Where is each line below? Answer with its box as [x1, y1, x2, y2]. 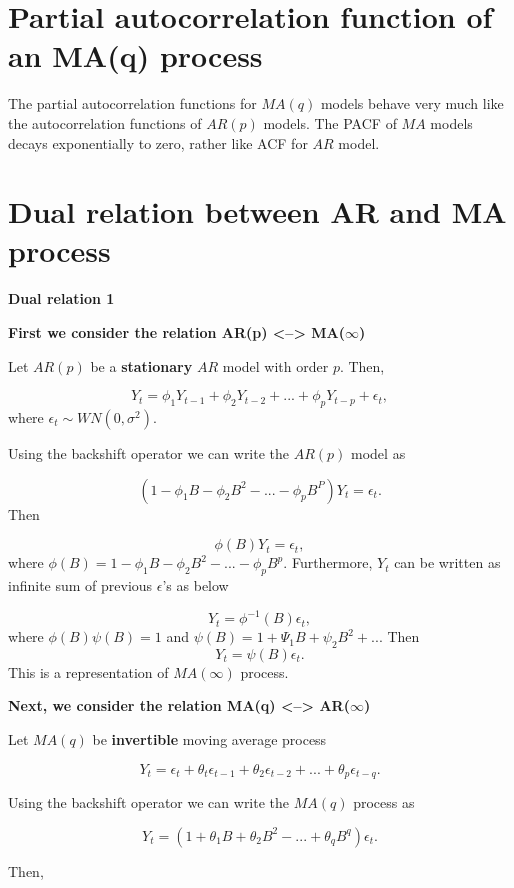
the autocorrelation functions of [8, 112, 202, 133]
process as [353, 792, 415, 813]
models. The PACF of [263, 112, 397, 133]
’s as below [162, 574, 229, 595]
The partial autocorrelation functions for [8, 93, 257, 114]
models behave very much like [320, 93, 504, 114]
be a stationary [90, 355, 193, 376]
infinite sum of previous [8, 574, 153, 595]
